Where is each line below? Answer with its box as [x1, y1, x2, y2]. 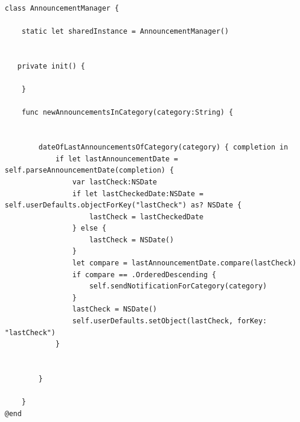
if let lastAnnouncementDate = [55, 154, 178, 163]
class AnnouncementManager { [5, 4, 119, 12]
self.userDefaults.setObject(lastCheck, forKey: [72, 317, 267, 326]
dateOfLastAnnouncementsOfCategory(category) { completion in [38, 143, 288, 152]
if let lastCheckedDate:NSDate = [72, 189, 204, 198]
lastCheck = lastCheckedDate [89, 212, 204, 221]
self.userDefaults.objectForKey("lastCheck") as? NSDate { [5, 201, 242, 210]
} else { [72, 224, 106, 233]
